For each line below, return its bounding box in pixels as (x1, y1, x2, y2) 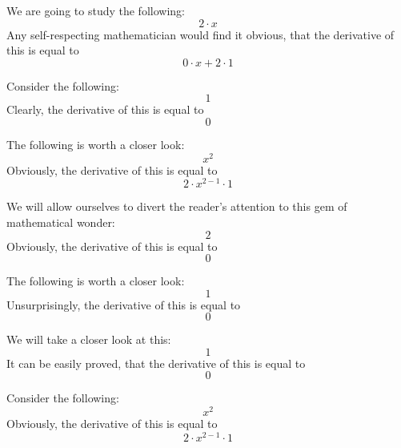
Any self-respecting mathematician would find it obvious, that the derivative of (6, 26, 395, 42)
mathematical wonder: (6, 213, 115, 230)
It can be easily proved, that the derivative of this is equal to (6, 354, 306, 371)
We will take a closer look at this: (6, 331, 171, 348)
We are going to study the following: (6, 2, 185, 18)
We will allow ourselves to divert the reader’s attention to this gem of (6, 198, 347, 215)
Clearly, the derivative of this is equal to (6, 101, 204, 118)
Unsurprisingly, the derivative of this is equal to (6, 296, 241, 313)
